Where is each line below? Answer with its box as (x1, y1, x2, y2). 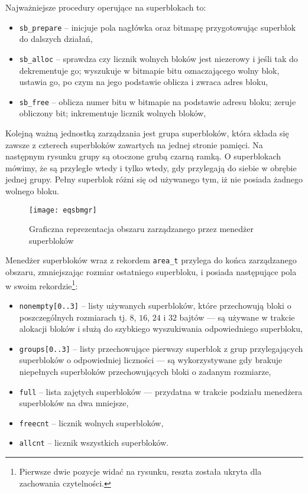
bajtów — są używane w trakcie (179, 311, 295, 323)
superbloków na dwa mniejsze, (19, 397, 129, 409)
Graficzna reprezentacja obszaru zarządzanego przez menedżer (29, 223, 254, 235)
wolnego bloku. (5, 184, 60, 197)
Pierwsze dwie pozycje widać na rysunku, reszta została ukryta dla (19, 465, 262, 478)
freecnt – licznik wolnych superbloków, (19, 416, 164, 429)
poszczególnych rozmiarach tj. (19, 311, 127, 323)
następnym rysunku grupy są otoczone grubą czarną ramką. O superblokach (5, 150, 281, 162)
